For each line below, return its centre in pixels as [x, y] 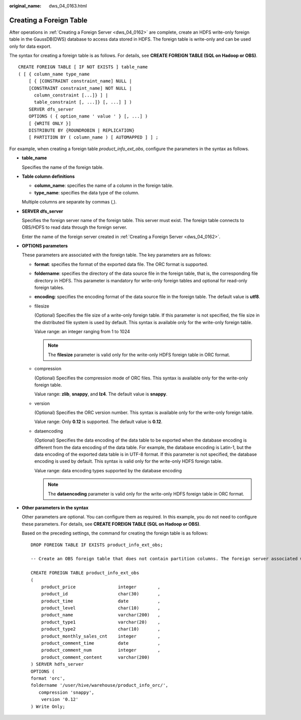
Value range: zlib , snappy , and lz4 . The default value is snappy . [101, 394]
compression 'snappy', [66, 692]
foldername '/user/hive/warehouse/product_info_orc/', [100, 685]
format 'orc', [48, 678]
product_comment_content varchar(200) [95, 657]
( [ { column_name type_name [54, 74]
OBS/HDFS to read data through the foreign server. [74, 227]
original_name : [25, 6]
